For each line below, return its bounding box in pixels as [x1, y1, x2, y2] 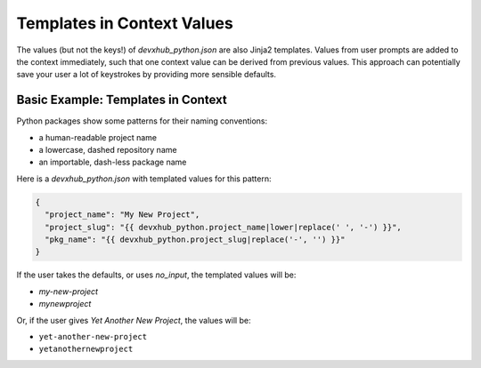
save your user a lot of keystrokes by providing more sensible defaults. [16, 69, 276, 80]
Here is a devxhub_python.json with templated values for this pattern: [16, 173, 272, 184]
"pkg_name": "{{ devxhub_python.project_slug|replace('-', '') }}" [45, 234, 346, 244]
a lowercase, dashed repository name [38, 145, 177, 156]
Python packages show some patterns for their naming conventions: [16, 116, 267, 126]
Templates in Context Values [16, 13, 233, 33]
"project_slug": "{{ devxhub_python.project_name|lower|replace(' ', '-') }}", [45, 222, 403, 232]
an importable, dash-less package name [38, 156, 187, 168]
